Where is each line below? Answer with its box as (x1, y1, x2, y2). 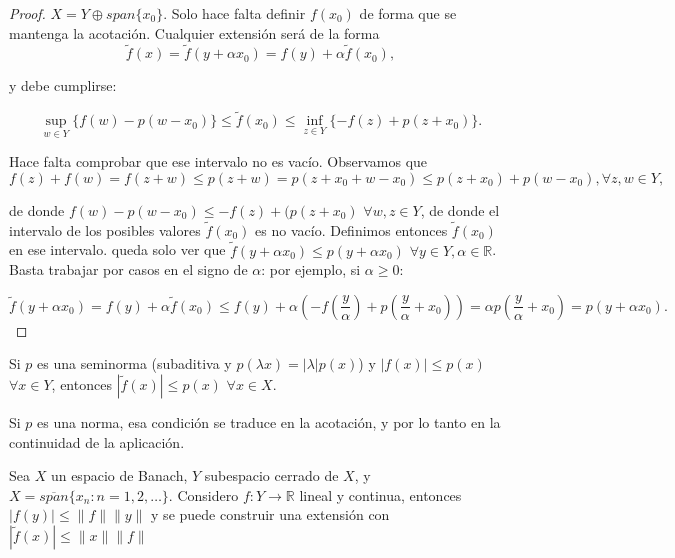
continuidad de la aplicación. (9, 431, 185, 452)
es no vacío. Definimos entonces (255, 219, 448, 240)
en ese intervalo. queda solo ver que (9, 239, 226, 260)
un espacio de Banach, (50, 465, 188, 486)
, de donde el (420, 200, 500, 221)
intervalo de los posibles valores (9, 219, 201, 240)
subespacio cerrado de (204, 465, 339, 486)
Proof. (9, 3, 46, 23)
